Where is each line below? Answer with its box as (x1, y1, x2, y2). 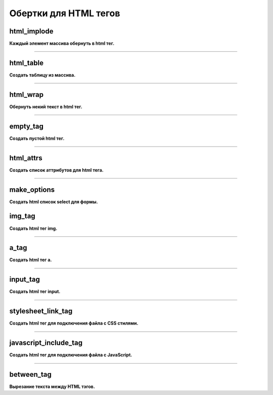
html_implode (9, 27, 54, 35)
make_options (9, 185, 55, 194)
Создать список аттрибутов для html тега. (9, 167, 104, 173)
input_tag (9, 275, 40, 284)
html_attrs (9, 154, 42, 162)
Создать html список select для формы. (9, 198, 98, 205)
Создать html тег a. (9, 257, 52, 263)
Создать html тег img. (9, 225, 58, 231)
